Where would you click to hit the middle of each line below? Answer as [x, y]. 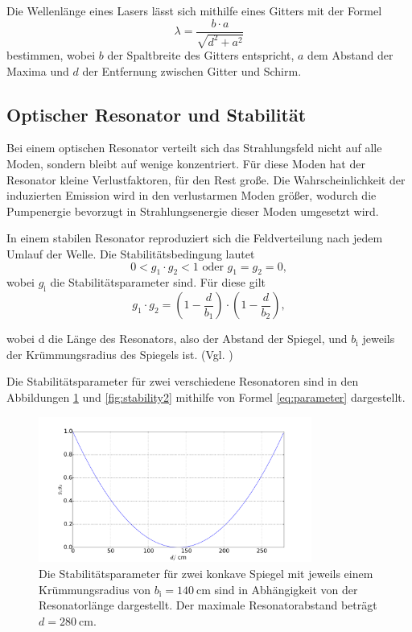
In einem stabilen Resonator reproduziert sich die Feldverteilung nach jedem [195, 238]
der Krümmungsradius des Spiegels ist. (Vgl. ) [120, 354]
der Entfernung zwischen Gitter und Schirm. [192, 70]
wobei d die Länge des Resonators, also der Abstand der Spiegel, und [177, 339]
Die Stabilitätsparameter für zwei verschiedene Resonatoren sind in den [183, 381]
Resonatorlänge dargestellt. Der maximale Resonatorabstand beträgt [208, 605]
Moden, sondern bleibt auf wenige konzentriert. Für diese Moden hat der [186, 164]
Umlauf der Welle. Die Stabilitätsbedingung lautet [131, 254]
